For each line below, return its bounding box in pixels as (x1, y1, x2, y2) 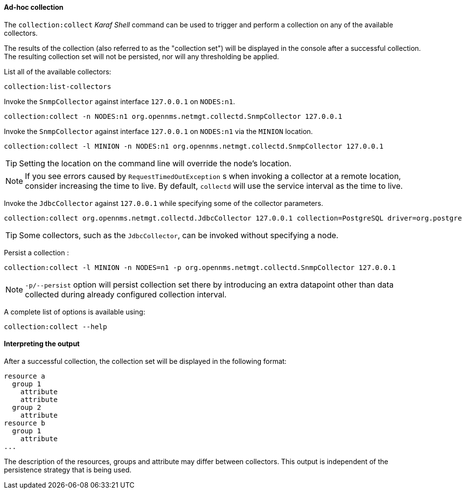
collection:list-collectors (4, 82, 112, 90)
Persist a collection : (4, 248, 69, 257)
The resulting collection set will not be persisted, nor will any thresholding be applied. (4, 52, 279, 61)
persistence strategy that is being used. (4, 465, 132, 474)
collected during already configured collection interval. (25, 289, 227, 299)
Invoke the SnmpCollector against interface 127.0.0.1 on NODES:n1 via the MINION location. (4, 127, 313, 135)
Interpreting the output (4, 339, 80, 348)
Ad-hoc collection (4, 3, 64, 11)
